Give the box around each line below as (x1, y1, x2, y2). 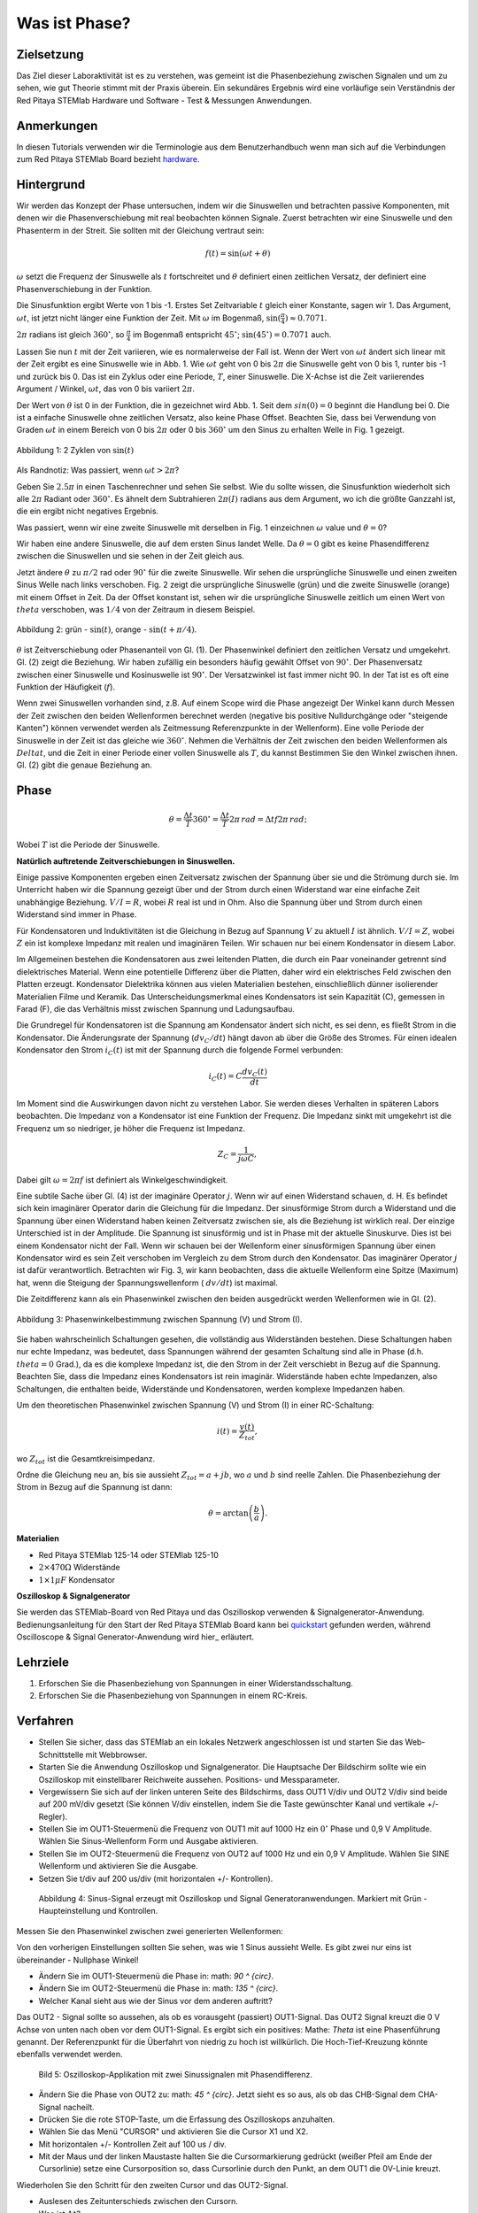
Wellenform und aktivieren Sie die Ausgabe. (38, 1861, 198, 1871)
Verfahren (16, 1714, 74, 1729)
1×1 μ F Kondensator (38, 1574, 115, 1585)
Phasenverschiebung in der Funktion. (16, 283, 152, 294)
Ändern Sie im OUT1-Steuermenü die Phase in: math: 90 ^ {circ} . (38, 1970, 274, 1981)
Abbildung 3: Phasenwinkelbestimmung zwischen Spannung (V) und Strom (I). (16, 1314, 303, 1324)
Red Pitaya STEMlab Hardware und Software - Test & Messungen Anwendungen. (16, 95, 312, 105)
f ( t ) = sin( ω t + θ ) (204, 249, 271, 258)
